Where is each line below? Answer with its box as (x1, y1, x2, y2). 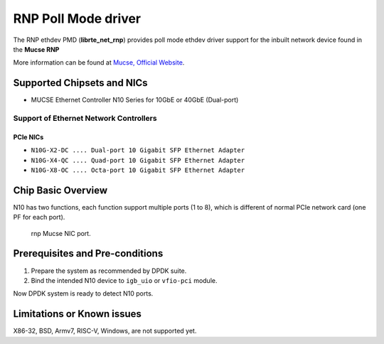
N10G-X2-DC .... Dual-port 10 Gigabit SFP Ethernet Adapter (31, 146, 245, 154)
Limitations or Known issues (13, 308, 142, 320)
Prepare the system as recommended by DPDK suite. (31, 267, 187, 275)
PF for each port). (13, 213, 65, 222)
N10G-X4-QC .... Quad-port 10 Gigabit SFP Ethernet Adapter (31, 156, 245, 164)
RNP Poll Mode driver (13, 11, 142, 26)
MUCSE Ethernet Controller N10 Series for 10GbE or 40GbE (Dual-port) (31, 96, 239, 104)
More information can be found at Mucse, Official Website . (13, 58, 185, 67)
